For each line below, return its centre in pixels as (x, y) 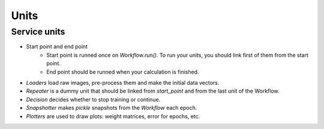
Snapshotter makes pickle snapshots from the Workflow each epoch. (112, 108)
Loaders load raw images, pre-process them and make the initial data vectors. (123, 82)
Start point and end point (57, 47)
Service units (38, 32)
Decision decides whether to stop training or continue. (93, 99)
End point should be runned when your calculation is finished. (123, 72)
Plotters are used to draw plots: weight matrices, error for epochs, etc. (113, 116)
